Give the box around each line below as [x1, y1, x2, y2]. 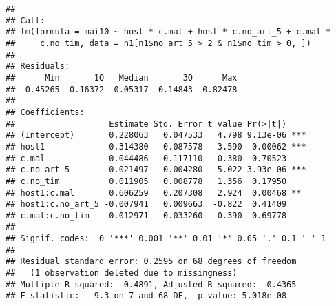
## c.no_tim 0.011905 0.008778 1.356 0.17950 [6, 176, 287, 186]
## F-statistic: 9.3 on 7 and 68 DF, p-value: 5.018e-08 [6, 291, 287, 301]
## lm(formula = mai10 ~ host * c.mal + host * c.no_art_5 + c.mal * [6, 27, 331, 37]
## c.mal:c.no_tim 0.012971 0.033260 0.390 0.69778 [6, 210, 287, 221]
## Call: [6, 15, 45, 25]
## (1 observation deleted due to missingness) [6, 268, 238, 278]
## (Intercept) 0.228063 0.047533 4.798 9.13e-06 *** [6, 130, 306, 141]
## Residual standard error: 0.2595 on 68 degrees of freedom [6, 256, 297, 267]
